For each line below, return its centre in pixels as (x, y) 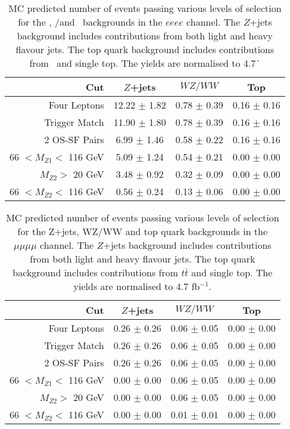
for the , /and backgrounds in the (90, 22)
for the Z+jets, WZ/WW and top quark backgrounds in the (143, 231)
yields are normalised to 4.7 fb (137, 286)
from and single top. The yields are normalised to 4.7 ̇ (145, 63)
